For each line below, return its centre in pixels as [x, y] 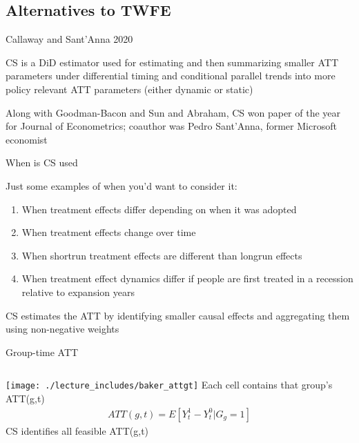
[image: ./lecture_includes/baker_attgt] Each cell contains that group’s [169, 385]
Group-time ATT [42, 352]
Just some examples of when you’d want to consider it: [122, 185]
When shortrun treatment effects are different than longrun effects [162, 255]
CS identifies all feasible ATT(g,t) [77, 430]
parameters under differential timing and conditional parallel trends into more [171, 76]
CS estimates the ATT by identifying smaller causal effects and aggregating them [178, 315]
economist [27, 139]
